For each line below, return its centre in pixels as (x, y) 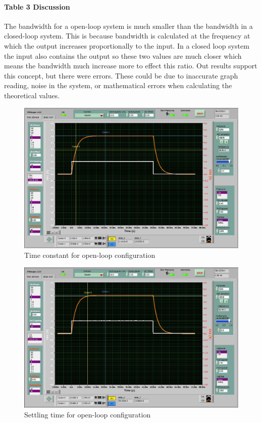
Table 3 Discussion (37, 6)
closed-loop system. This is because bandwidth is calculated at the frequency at (127, 36)
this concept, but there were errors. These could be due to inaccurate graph (121, 75)
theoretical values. (32, 95)
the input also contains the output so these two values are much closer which (123, 55)
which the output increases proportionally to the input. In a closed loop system (127, 45)
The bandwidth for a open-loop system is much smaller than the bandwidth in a (128, 26)
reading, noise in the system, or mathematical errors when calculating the (118, 85)
